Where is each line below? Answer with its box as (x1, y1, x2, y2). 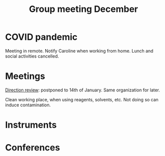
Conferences (5, 142, 61, 154)
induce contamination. (5, 102, 51, 108)
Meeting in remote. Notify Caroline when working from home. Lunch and (5, 48, 154, 54)
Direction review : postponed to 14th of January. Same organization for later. (5, 87, 161, 93)
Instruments (5, 119, 57, 131)
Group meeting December (29, 3, 138, 15)
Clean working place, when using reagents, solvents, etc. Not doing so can (5, 96, 159, 102)
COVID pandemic (5, 31, 78, 43)
